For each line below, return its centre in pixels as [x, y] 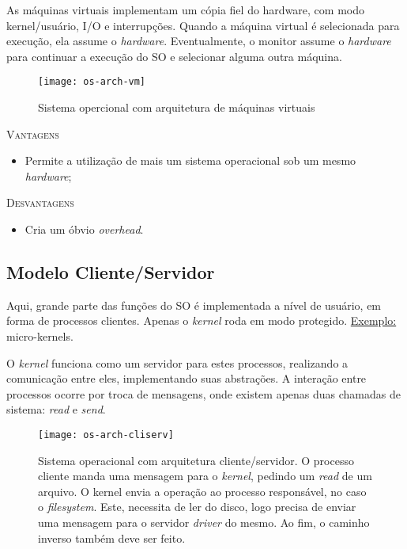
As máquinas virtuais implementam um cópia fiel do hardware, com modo [185, 10]
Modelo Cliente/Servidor [111, 271]
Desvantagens [40, 202]
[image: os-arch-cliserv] [106, 435]
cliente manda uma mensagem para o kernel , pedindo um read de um [205, 476]
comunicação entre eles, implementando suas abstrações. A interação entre [187, 378]
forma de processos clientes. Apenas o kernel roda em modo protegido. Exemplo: [202, 320]
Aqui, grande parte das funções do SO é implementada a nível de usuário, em [194, 305]
